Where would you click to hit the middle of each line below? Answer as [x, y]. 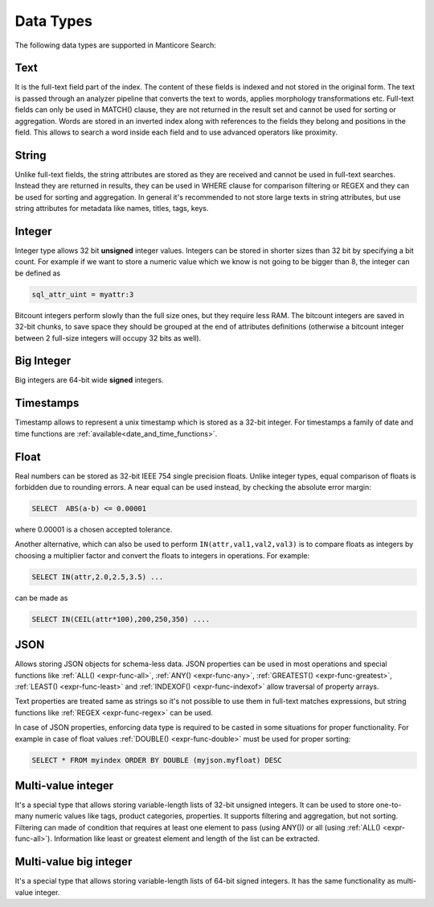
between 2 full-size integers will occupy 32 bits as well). [108, 338]
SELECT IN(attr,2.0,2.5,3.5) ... [98, 577]
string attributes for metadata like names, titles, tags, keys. [112, 209]
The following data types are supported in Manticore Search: [115, 45]
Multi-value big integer [74, 862]
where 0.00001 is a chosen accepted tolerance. [94, 529]
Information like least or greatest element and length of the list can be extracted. [187, 839]
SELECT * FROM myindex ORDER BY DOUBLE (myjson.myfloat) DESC [157, 760]
